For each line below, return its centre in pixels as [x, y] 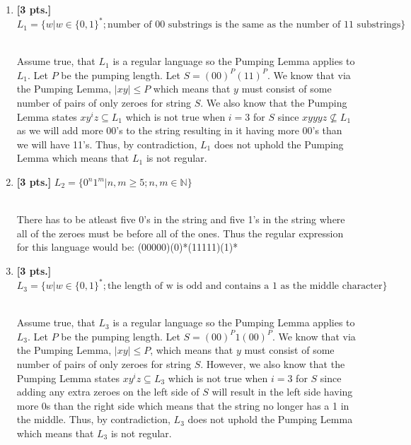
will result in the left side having [282, 392]
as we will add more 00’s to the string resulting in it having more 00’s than [179, 130]
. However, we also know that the [273, 364]
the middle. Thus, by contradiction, [93, 419]
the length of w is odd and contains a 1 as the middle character [245, 286]
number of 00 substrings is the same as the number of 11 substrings [254, 25]
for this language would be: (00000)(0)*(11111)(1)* [127, 247]
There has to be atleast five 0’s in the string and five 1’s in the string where [181, 219]
